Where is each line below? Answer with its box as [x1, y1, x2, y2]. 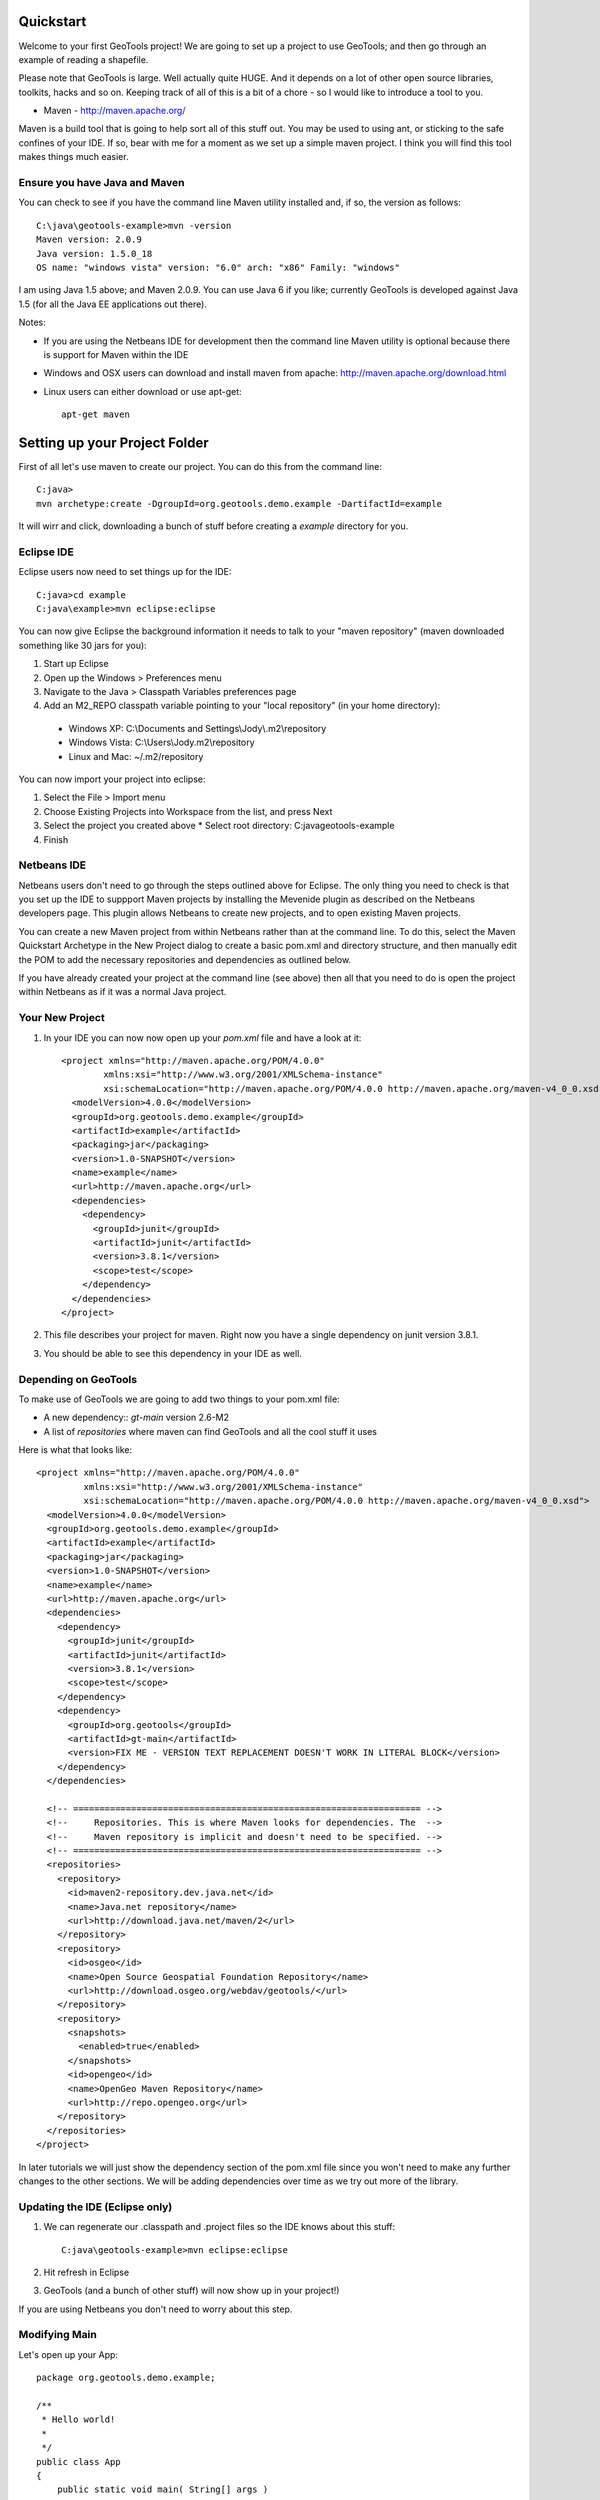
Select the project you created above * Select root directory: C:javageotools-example [43, 820, 395, 832]
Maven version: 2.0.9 [36, 234, 142, 245]
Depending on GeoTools [18, 1372, 138, 1386]
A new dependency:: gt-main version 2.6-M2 [43, 1411, 230, 1424]
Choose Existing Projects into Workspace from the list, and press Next [43, 805, 333, 817]
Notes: [18, 316, 46, 329]
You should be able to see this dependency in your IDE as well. [43, 1347, 302, 1359]
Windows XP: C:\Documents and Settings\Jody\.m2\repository [68, 722, 327, 734]
